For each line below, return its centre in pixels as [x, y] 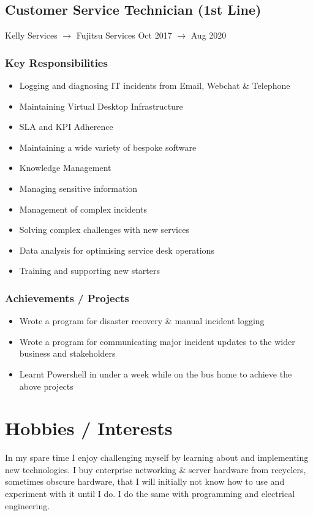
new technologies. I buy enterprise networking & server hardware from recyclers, [156, 469]
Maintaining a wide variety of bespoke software [108, 147]
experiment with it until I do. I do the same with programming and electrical [150, 494]
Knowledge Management [65, 168]
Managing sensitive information [78, 188]
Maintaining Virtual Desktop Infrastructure [101, 106]
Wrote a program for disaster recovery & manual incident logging [142, 321]
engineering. [28, 505]
